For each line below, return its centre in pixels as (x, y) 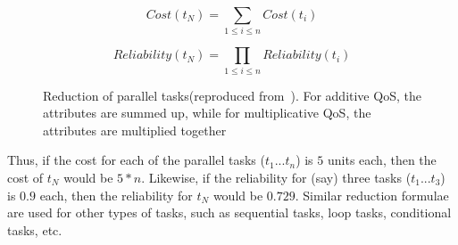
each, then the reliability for (116, 195)
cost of (25, 178)
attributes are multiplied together (135, 130)
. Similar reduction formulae (372, 195)
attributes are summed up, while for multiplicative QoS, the (207, 113)
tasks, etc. (35, 229)
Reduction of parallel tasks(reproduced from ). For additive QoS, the (232, 95)
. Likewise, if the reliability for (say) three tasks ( (276, 178)
